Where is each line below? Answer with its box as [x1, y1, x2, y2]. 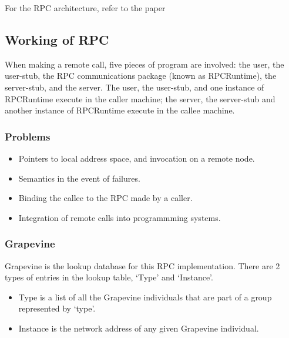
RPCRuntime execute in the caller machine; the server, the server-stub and [5, 92, 275, 105]
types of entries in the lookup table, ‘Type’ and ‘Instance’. [5, 271, 213, 283]
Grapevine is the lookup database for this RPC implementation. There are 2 [5, 259, 280, 272]
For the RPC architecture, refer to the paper [5, 2, 166, 14]
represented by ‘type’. [18, 302, 96, 314]
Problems [5, 129, 51, 143]
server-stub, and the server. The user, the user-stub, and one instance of [5, 81, 264, 93]
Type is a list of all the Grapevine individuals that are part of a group [18, 290, 272, 303]
